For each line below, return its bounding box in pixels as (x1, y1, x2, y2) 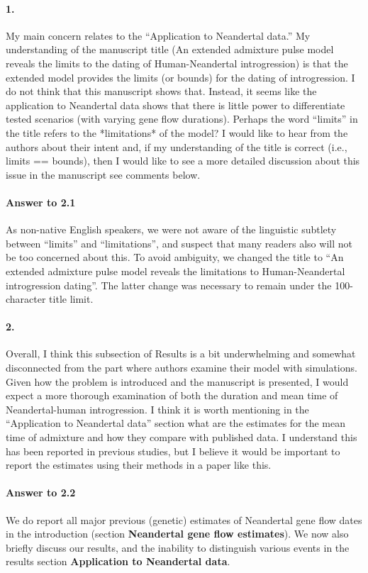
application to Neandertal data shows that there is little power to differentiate (6, 97, 345, 112)
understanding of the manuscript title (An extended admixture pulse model (6, 42, 334, 57)
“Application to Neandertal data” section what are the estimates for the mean (6, 416, 346, 430)
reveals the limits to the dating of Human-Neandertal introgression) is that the (6, 55, 348, 70)
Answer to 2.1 (6, 194, 76, 209)
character (6, 291, 46, 306)
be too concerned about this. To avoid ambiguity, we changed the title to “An (6, 250, 344, 265)
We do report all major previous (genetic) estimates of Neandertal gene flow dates (6, 512, 362, 527)
